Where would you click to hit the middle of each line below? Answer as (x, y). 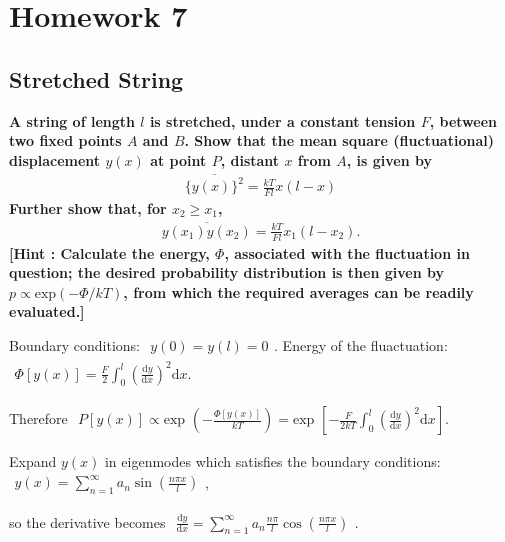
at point (178, 159)
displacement (55, 159)
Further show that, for (88, 207)
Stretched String (96, 78)
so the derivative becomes (87, 521)
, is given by (389, 159)
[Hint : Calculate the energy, (109, 252)
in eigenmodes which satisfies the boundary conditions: (272, 461)
